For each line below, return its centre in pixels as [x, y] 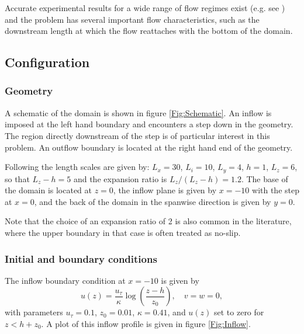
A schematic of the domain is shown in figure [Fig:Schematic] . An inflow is [138, 112]
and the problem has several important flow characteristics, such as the [132, 19]
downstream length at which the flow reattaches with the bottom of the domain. [149, 31]
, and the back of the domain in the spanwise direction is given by [153, 201]
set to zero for [239, 312]
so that [17, 178]
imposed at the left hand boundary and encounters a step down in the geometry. [149, 124]
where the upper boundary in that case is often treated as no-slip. [123, 232]
